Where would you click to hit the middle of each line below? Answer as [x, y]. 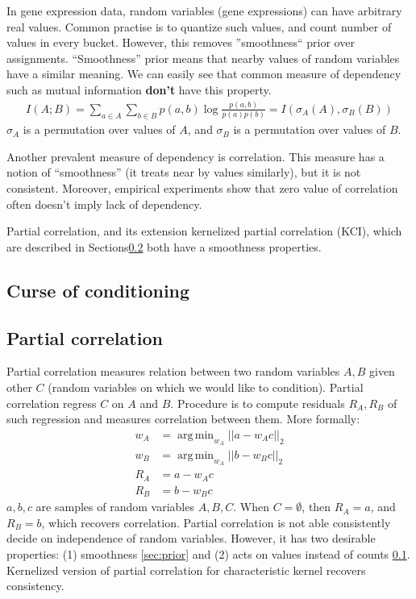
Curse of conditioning [98, 290]
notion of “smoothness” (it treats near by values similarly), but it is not [184, 172]
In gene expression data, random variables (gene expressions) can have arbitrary [204, 10]
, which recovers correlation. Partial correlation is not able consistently [216, 522]
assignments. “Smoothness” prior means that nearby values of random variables [203, 58]
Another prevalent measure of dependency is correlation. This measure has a [196, 156]
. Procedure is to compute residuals [258, 403]
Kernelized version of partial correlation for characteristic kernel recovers [186, 570]
